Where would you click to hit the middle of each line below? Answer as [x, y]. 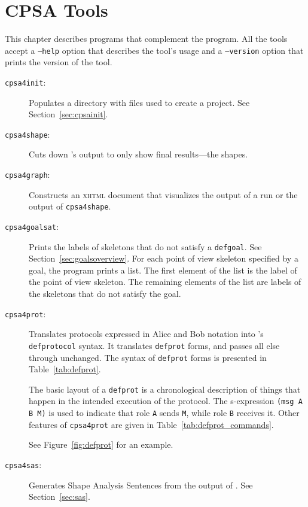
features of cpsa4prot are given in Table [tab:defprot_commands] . [151, 424]
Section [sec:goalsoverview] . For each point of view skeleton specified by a [164, 258]
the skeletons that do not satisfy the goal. [105, 294]
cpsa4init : [25, 82]
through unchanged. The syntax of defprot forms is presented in [148, 357]
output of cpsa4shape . [70, 206]
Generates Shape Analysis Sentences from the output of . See [141, 485]
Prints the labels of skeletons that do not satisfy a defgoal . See [145, 246]
